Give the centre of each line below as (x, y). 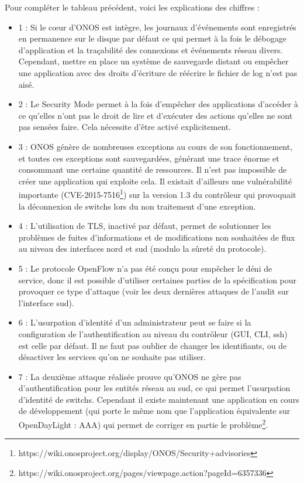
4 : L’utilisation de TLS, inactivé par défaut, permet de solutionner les (145, 226)
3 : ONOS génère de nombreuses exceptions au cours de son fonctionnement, (156, 146)
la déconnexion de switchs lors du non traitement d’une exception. (137, 206)
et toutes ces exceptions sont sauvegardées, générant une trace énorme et (149, 158)
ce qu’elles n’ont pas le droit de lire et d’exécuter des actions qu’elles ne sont (156, 115)
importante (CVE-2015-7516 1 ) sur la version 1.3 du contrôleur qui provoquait (157, 193)
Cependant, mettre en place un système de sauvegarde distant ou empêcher (153, 61)
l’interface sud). (46, 302)
